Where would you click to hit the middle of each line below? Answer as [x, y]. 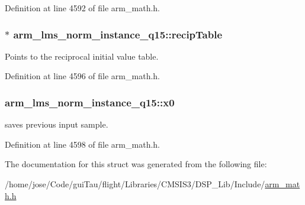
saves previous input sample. [57, 124]
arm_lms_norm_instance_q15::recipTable [118, 34]
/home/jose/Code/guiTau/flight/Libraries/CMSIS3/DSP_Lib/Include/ [135, 184]
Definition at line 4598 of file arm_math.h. [82, 144]
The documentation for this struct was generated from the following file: [136, 164]
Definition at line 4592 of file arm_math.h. [82, 8]
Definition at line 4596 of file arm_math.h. [82, 76]
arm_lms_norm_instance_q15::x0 [90, 102]
